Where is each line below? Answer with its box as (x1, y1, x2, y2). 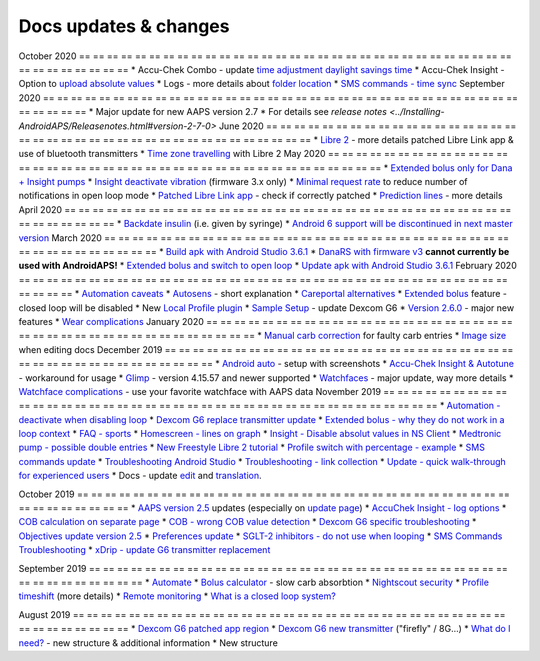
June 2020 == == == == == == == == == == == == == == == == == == (218, 120, 517, 132)
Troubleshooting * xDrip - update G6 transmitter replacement (18, 544, 271, 556)
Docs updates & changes (18, 15, 230, 37)
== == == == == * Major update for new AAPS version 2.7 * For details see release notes (18, 106, 387, 118)
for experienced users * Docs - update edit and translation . (18, 470, 262, 482)
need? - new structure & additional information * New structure (18, 636, 279, 649)
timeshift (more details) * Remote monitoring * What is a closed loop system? (18, 590, 337, 602)
